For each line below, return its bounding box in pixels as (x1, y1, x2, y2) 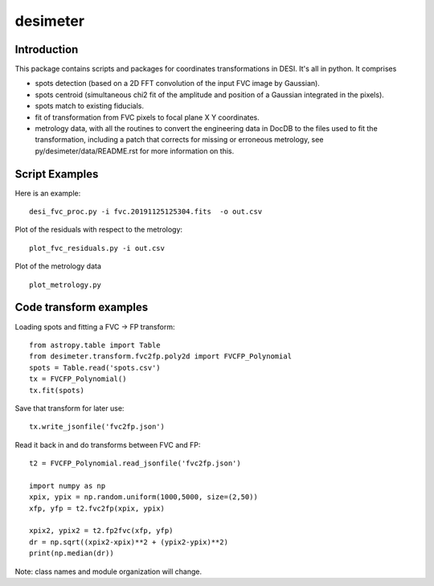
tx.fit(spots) (29, 386, 84, 395)
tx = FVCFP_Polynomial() (29, 375, 127, 383)
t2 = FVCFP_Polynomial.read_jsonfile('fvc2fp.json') (29, 459, 241, 468)
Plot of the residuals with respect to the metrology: (14, 225, 183, 235)
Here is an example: (14, 188, 81, 198)
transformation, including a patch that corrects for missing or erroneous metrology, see (35, 135, 324, 145)
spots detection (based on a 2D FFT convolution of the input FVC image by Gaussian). (35, 79, 321, 88)
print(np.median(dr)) (29, 549, 114, 558)
